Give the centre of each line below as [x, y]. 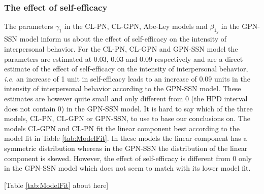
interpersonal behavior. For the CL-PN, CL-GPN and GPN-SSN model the [121, 49]
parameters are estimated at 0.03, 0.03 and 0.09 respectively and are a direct [124, 59]
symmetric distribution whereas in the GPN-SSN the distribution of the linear [126, 148]
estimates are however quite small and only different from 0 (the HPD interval [126, 98]
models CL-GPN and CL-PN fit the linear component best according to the [122, 128]
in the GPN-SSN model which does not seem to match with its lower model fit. [127, 168]
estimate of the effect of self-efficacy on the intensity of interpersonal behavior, [126, 69]
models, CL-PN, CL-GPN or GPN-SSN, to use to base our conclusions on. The [127, 118]
